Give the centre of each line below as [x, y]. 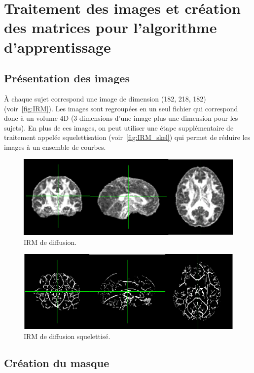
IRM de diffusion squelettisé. [67, 336]
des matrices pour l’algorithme [110, 27]
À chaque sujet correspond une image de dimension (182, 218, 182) [105, 98]
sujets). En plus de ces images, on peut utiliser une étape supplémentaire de [119, 127]
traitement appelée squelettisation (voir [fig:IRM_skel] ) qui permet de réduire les [127, 137]
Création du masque [57, 362]
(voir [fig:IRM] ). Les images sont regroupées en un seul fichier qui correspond [121, 108]
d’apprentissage [57, 47]
